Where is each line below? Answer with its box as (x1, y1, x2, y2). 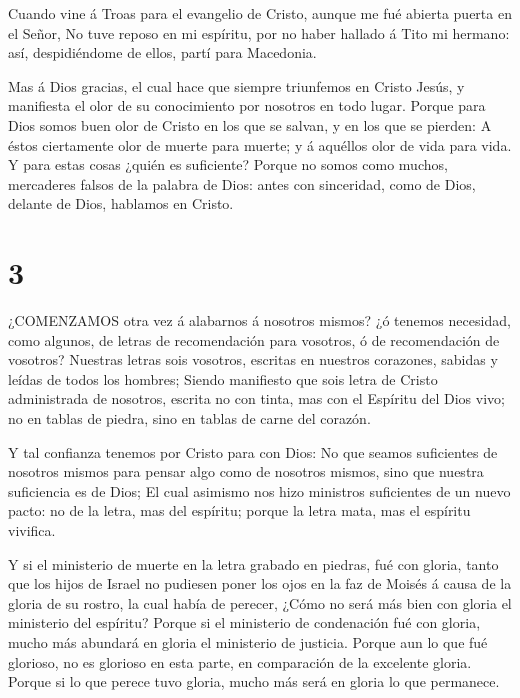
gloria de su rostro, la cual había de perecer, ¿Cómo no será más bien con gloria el (8, 592, 512, 613)
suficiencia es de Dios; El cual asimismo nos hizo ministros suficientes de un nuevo (8, 480, 511, 501)
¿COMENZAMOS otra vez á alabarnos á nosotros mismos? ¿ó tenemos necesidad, (8, 310, 511, 331)
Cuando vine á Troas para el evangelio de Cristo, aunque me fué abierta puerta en (8, 3, 512, 23)
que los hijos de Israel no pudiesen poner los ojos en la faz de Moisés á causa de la (8, 573, 512, 594)
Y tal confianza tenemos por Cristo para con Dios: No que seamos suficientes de (8, 441, 498, 462)
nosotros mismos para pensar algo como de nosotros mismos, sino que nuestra (8, 461, 484, 482)
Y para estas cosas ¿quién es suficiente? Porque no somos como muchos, (8, 154, 448, 175)
